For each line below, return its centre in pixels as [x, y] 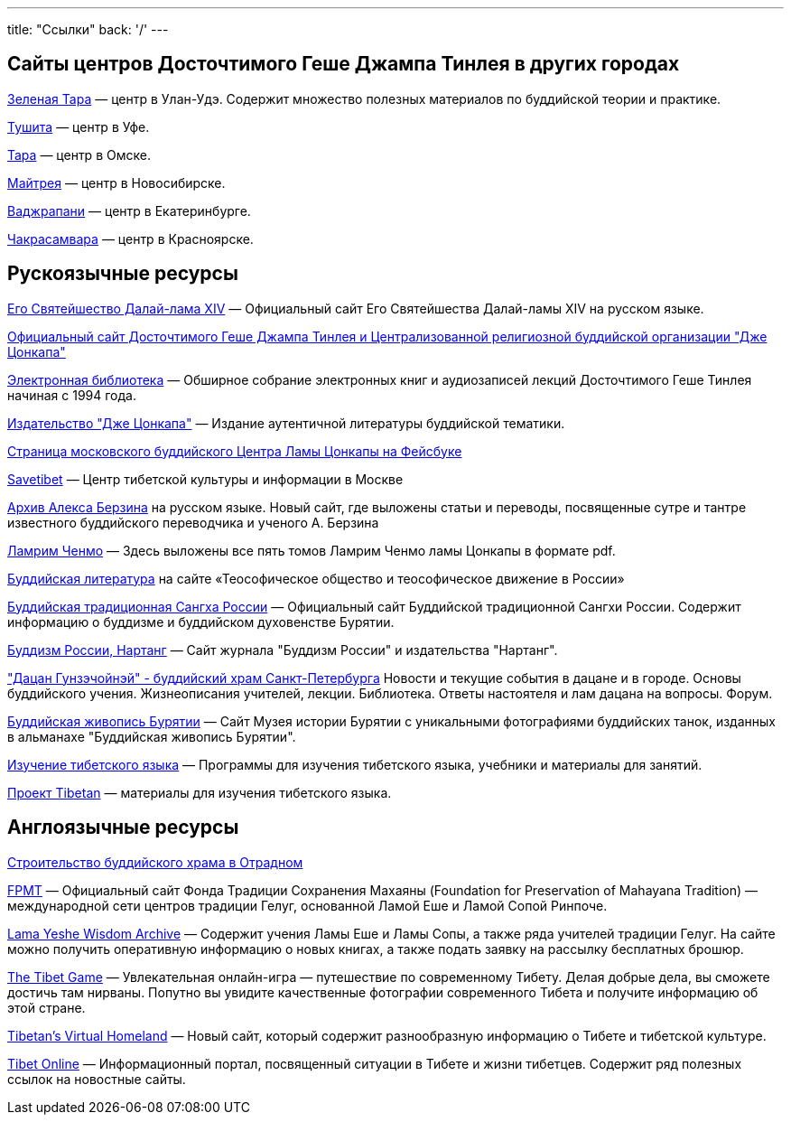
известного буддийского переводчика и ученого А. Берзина [193, 522]
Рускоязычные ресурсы [123, 274]
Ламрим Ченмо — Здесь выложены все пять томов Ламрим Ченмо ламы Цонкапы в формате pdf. [312, 550]
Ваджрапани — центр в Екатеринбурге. [129, 210]
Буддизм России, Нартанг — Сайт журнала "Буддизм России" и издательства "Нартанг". [283, 650]
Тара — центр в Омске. [79, 154]
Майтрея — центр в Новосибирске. [116, 182]
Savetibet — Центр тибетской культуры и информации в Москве [205, 479]
